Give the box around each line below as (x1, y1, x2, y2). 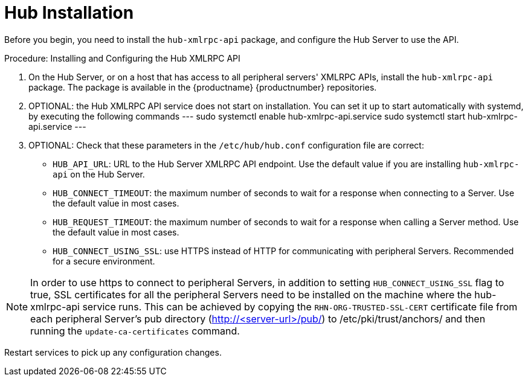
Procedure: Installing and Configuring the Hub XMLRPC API (4, 53, 240, 63)
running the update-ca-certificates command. (30, 324, 240, 337)
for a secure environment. (53, 255, 155, 266)
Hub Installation (4, 2, 134, 23)
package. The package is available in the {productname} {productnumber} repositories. (28, 82, 377, 92)
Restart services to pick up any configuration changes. (4, 347, 222, 357)
